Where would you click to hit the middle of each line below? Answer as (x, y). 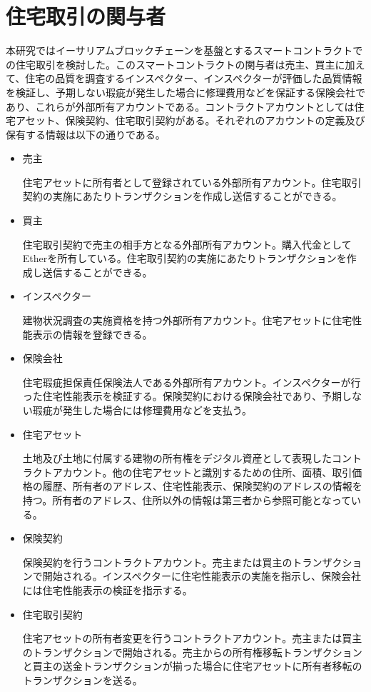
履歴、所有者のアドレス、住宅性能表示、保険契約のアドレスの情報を (202, 486)
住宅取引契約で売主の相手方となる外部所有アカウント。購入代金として (187, 244)
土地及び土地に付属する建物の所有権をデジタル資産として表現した (177, 458)
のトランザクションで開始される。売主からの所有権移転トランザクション (192, 652)
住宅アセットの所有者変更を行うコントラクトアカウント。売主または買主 (192, 638)
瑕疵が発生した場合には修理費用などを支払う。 (142, 410)
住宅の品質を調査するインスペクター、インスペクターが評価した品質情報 (194, 78)
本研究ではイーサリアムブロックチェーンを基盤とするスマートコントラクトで (184, 50)
